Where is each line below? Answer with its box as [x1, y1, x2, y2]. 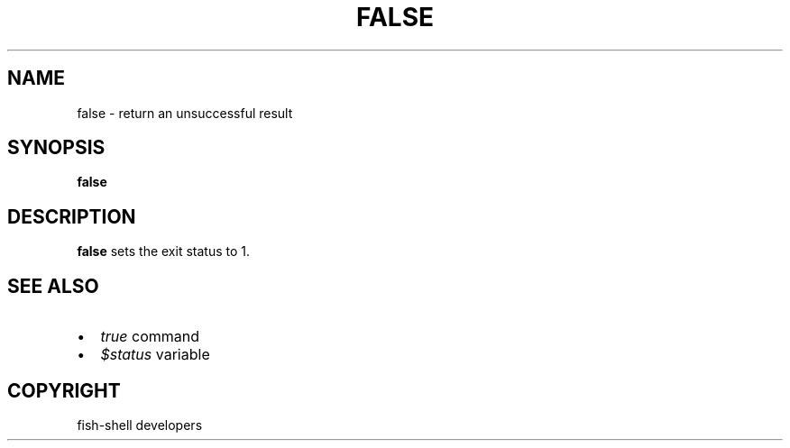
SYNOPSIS [7, 136, 106, 160]
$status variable [100, 345, 210, 364]
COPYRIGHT [7, 379, 121, 402]
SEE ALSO [7, 274, 99, 297]
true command [100, 327, 199, 346]
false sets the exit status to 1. [77, 243, 251, 260]
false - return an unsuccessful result [77, 105, 293, 121]
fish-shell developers [77, 416, 203, 433]
